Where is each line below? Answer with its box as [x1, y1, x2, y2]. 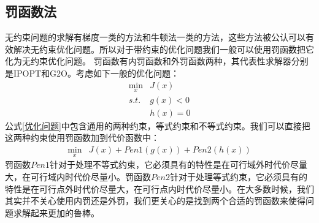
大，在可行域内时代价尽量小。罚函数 [5, 170, 151, 183]
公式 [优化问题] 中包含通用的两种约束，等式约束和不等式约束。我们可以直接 [5, 119, 302, 132]
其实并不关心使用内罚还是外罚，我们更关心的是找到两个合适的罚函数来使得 [5, 194, 306, 207]
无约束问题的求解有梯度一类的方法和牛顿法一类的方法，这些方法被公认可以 [5, 31, 306, 43]
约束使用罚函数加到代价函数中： [30, 131, 159, 144]
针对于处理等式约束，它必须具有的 [169, 170, 307, 183]
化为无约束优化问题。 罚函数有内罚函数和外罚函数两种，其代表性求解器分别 [5, 55, 309, 67]
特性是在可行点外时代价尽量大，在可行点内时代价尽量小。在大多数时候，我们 [5, 182, 314, 195]
